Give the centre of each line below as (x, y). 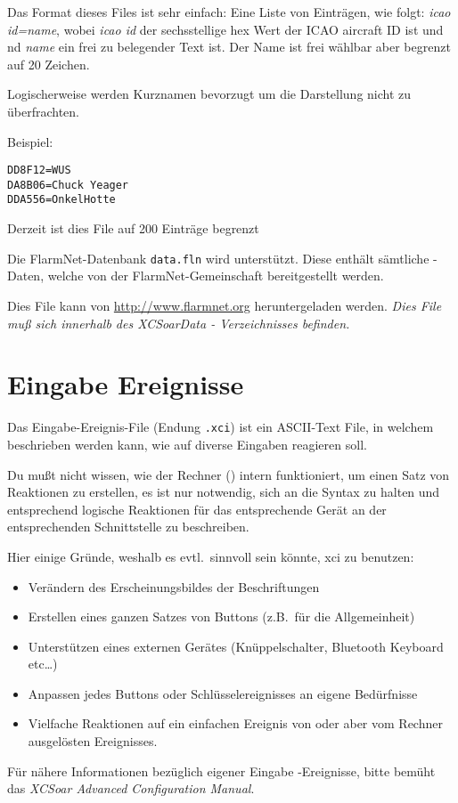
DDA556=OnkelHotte (61, 200)
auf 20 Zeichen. (49, 64)
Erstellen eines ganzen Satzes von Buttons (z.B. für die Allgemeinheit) (221, 616)
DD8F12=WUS (39, 170)
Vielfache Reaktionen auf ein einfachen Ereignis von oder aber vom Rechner (235, 723)
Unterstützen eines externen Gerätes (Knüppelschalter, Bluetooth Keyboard (236, 646)
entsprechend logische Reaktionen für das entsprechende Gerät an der (197, 509)
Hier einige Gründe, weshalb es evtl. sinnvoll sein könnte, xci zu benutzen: (211, 556)
